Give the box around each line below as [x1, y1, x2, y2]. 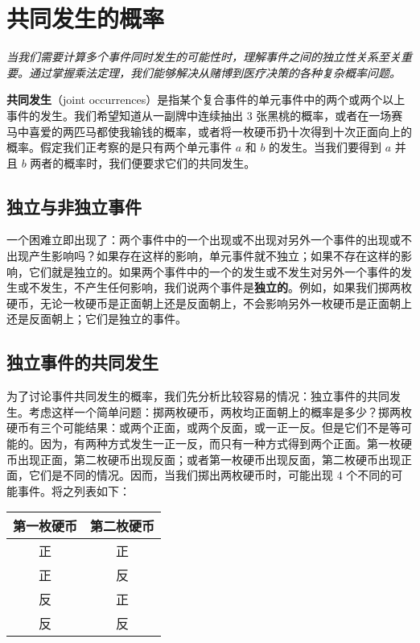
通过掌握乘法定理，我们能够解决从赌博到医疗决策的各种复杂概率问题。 [28, 64, 401, 81]
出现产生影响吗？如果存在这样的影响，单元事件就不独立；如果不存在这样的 [6, 247, 401, 264]
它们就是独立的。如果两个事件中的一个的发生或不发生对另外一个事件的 [28, 263, 401, 280]
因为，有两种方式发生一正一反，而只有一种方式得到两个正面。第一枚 [39, 435, 401, 452]
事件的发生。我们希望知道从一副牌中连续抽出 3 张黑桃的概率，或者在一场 [6, 106, 392, 123]
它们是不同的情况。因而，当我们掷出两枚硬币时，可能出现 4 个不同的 [28, 467, 392, 483]
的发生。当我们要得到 [269, 139, 382, 156]
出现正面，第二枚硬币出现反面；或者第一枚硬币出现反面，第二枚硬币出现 [17, 450, 401, 467]
